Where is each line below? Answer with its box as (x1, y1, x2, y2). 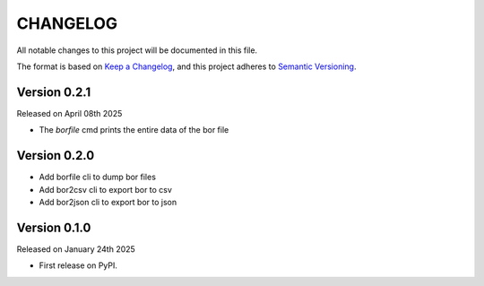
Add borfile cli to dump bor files (39, 171, 157, 183)
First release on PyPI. (39, 260, 118, 271)
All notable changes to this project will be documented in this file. (16, 45, 258, 56)
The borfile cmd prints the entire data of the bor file (39, 125, 229, 135)
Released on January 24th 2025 (16, 243, 136, 255)
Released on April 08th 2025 (16, 108, 123, 118)
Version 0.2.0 (16, 148, 95, 163)
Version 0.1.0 (16, 220, 91, 235)
